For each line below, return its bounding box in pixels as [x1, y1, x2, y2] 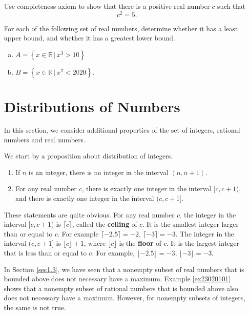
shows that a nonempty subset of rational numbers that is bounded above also [4, 283, 238, 293]
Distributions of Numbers [4, 97, 180, 117]
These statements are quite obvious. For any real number [4, 209, 175, 219]
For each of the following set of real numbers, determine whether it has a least [4, 23, 238, 33]
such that [217, 1, 246, 11]
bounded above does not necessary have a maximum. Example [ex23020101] [4, 274, 231, 284]
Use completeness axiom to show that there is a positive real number [4, 1, 210, 11]
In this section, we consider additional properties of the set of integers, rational [4, 124, 240, 135]
